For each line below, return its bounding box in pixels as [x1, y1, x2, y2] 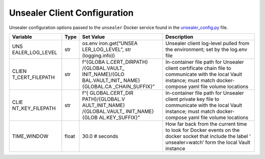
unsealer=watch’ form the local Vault [165, 139, 250, 146]
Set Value [82, 33, 105, 40]
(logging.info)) [82, 52, 115, 59]
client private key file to [165, 96, 219, 103]
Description [165, 33, 193, 40]
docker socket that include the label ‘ [165, 132, 251, 139]
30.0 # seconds [82, 132, 119, 139]
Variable [12, 33, 32, 40]
